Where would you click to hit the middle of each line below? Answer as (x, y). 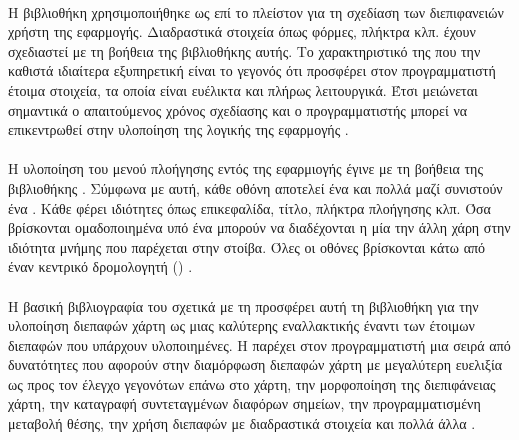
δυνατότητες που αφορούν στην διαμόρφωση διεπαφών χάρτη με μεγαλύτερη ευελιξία (255, 364)
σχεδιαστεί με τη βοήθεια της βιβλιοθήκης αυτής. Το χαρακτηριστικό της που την (244, 50)
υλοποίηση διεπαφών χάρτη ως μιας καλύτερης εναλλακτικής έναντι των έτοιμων (241, 325)
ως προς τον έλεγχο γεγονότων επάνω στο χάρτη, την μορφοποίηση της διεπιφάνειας (252, 383)
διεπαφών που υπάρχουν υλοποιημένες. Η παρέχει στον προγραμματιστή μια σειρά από (259, 344)
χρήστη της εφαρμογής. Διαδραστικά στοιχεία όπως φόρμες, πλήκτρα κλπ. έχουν (242, 31)
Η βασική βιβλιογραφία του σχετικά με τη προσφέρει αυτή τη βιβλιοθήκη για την (243, 305)
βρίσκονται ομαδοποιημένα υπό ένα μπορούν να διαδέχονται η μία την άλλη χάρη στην (259, 227)
